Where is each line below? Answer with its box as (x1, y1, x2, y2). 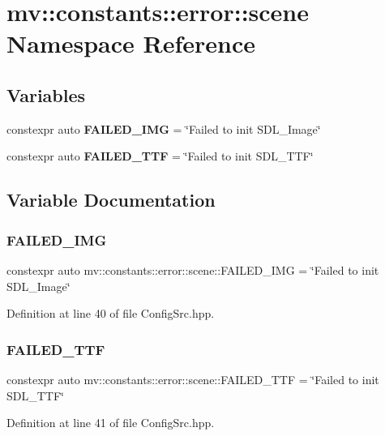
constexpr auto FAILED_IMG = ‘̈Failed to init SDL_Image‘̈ (6, 120, 321, 137)
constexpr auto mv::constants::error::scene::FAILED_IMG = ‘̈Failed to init (6, 261, 379, 278)
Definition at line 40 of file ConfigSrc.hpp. (6, 305, 215, 322)
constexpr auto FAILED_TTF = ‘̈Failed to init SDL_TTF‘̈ (6, 147, 314, 165)
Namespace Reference (6, 27, 255, 60)
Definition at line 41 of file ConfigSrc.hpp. (6, 414, 215, 431)
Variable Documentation (6, 187, 216, 212)
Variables (6, 82, 86, 107)
